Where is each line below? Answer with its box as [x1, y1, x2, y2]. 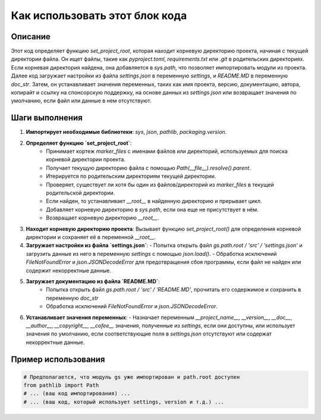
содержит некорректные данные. [26, 267, 112, 274]
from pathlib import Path [23, 382, 99, 389]
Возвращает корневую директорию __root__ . [46, 214, 159, 221]
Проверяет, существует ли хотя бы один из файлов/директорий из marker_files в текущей [46, 181, 274, 188]
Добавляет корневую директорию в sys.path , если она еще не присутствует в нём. [46, 206, 259, 213]
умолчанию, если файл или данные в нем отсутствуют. [11, 97, 152, 104]
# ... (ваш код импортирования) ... [23, 390, 131, 397]
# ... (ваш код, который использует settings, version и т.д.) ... [23, 399, 225, 405]
